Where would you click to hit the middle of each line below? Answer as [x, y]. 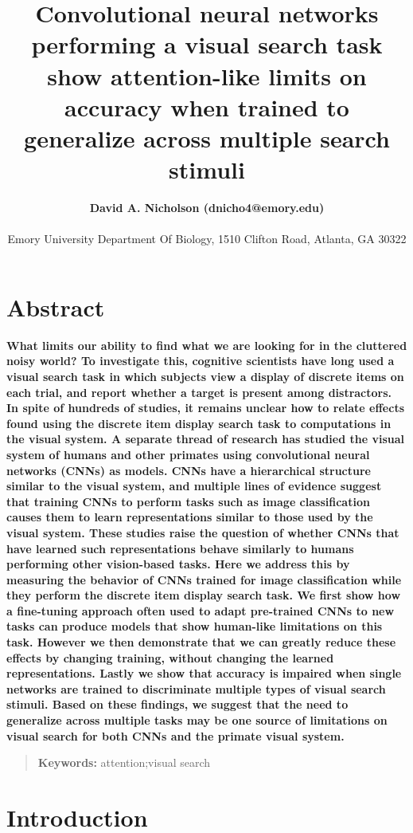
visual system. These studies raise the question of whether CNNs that [203, 532]
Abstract [56, 306]
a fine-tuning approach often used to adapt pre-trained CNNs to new [201, 610]
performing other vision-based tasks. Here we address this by [178, 564]
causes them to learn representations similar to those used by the [190, 517]
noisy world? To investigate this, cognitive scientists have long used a [201, 361]
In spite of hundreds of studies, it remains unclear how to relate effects [205, 408]
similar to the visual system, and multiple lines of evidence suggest [194, 486]
